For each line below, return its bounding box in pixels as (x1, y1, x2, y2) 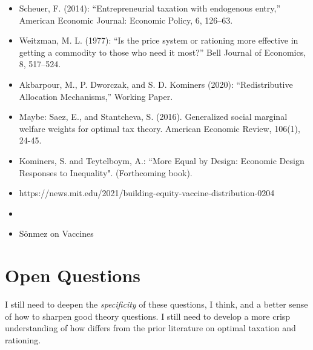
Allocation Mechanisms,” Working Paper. (19, 90, 173, 102)
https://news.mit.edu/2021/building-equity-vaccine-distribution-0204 (19, 187, 275, 199)
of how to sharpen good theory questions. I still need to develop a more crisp (5, 309, 291, 322)
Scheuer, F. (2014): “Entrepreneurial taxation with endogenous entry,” (19, 2, 281, 14)
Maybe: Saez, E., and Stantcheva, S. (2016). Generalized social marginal (19, 110, 288, 123)
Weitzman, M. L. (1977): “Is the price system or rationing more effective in (19, 34, 298, 47)
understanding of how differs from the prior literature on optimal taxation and (5, 322, 296, 334)
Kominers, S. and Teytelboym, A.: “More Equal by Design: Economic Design (19, 154, 305, 167)
